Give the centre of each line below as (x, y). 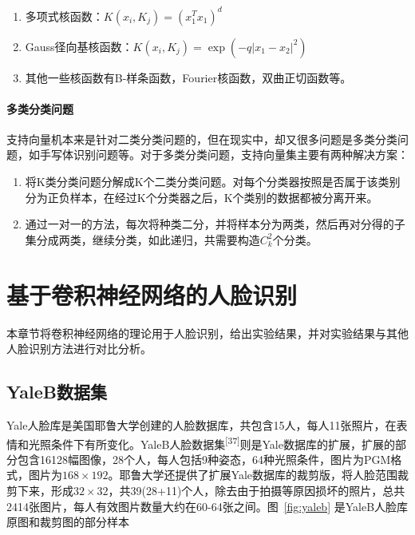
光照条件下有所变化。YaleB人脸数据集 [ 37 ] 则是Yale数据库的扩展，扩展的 (211, 442)
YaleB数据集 (57, 392)
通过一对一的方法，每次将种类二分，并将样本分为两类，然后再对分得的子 (215, 224)
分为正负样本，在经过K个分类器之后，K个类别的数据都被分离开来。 (202, 197)
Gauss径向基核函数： (79, 46)
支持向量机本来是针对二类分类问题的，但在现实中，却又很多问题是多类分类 (202, 139)
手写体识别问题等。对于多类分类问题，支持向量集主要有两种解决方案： (224, 155)
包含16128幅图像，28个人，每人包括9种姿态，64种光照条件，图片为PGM (204, 459)
